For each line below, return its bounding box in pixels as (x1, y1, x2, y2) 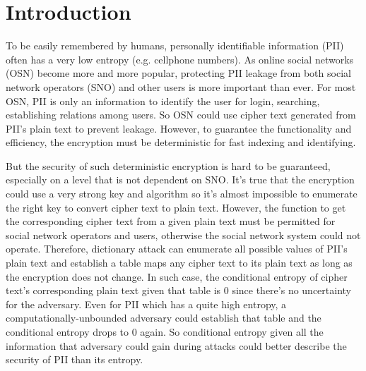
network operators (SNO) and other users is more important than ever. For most (6, 79, 356, 94)
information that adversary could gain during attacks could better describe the (6, 338, 347, 353)
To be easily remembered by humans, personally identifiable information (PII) (6, 38, 344, 53)
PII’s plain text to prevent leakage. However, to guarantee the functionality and (6, 121, 352, 135)
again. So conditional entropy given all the (140, 324, 324, 339)
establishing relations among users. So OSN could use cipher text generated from (6, 107, 356, 122)
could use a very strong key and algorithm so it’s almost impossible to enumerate (6, 186, 358, 201)
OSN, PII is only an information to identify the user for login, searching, (6, 93, 320, 108)
